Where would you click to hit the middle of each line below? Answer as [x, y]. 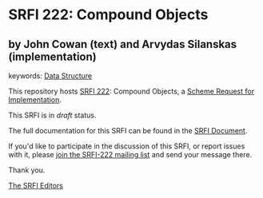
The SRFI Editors [36, 186]
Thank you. [27, 170]
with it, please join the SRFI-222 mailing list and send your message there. [130, 154]
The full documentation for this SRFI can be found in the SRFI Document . [128, 131]
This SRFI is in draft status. [52, 115]
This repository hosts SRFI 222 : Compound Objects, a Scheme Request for [131, 91]
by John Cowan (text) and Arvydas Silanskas [123, 44]
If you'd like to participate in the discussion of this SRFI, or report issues [127, 146]
